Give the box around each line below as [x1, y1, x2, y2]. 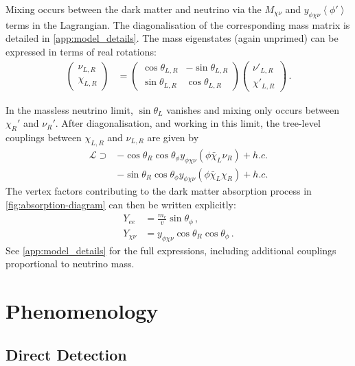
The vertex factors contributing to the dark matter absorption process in [5, 184, 312, 198]
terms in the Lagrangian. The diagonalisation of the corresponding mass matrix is [5, 17, 350, 32]
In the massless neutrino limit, [5, 102, 133, 117]
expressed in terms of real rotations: [5, 44, 157, 58]
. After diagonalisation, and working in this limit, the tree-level [55, 116, 321, 130]
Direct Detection [5, 343, 127, 365]
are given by [147, 130, 199, 145]
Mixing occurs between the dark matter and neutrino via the [5, 2, 262, 16]
